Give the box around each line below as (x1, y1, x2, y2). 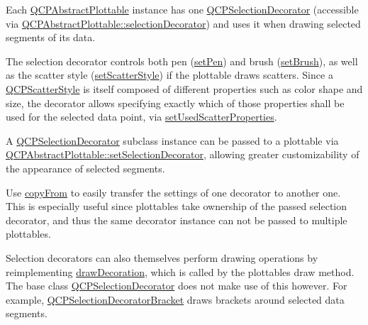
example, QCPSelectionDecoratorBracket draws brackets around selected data (6, 292, 345, 307)
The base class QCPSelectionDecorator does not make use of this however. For (6, 278, 347, 293)
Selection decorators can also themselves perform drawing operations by (6, 250, 318, 265)
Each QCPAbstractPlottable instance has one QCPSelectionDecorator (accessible (6, 2, 359, 16)
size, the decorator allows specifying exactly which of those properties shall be (6, 95, 345, 110)
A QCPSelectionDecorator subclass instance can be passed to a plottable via (6, 133, 339, 148)
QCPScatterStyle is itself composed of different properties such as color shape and (6, 81, 363, 96)
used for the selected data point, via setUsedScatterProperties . (6, 109, 277, 124)
